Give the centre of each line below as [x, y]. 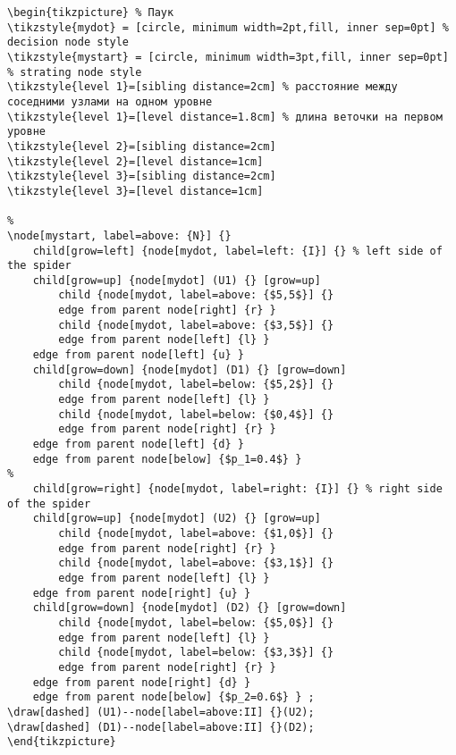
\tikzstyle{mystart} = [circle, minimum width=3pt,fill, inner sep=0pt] [228, 57]
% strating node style [75, 72]
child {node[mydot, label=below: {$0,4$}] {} [196, 414]
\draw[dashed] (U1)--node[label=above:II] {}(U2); [161, 712]
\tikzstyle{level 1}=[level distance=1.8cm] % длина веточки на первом [225, 117]
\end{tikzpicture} [62, 742]
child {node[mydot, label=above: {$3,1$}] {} [196, 563]
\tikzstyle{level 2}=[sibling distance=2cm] [142, 146]
